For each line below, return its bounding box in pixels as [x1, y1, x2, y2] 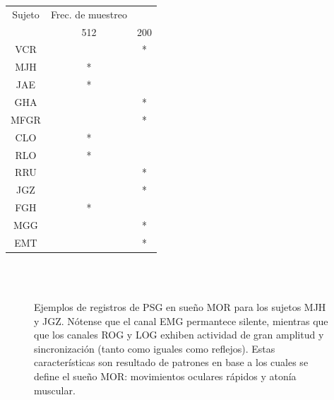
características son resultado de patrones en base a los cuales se [34, 355, 309, 370]
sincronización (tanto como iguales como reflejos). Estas [34, 341, 275, 355]
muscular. [34, 382, 76, 397]
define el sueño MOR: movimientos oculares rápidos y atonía [34, 368, 297, 383]
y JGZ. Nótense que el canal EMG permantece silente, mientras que [34, 313, 328, 328]
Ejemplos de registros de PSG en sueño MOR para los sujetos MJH [34, 300, 326, 314]
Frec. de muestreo [50, 6, 127, 21]
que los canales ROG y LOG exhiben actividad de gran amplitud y [34, 327, 324, 342]
